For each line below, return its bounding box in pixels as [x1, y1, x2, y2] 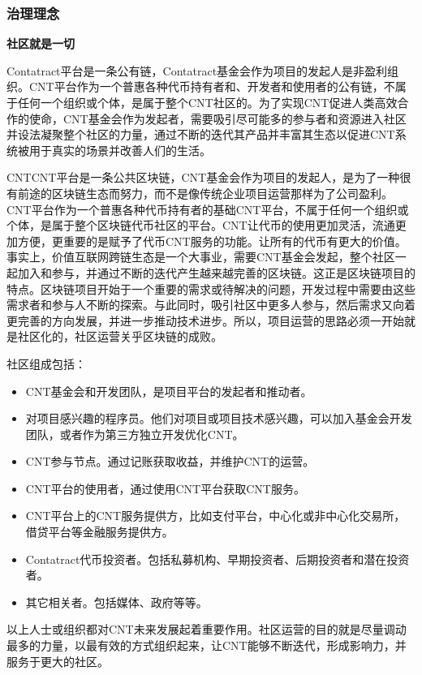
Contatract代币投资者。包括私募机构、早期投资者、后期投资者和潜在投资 [25, 550, 410, 567]
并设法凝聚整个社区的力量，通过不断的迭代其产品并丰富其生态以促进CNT [6, 126, 395, 143]
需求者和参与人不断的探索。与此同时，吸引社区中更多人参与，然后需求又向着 [6, 296, 416, 313]
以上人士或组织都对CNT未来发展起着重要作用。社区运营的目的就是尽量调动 [6, 621, 407, 638]
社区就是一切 [6, 35, 75, 52]
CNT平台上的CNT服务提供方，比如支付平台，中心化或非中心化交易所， [25, 507, 406, 524]
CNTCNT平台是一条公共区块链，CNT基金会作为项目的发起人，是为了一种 [6, 169, 400, 186]
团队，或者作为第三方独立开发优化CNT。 [25, 425, 244, 442]
